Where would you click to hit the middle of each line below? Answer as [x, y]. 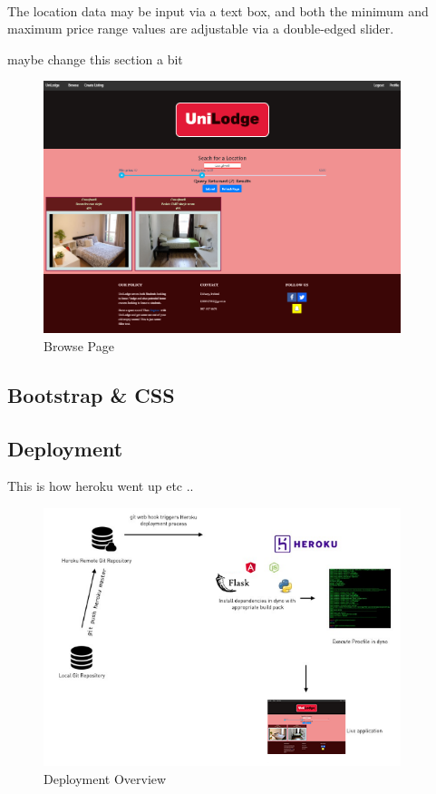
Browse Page [79, 345]
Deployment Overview [105, 778]
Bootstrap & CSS [91, 394]
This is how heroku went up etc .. [101, 486]
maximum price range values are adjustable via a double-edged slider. [201, 29]
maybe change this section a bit [95, 59]
